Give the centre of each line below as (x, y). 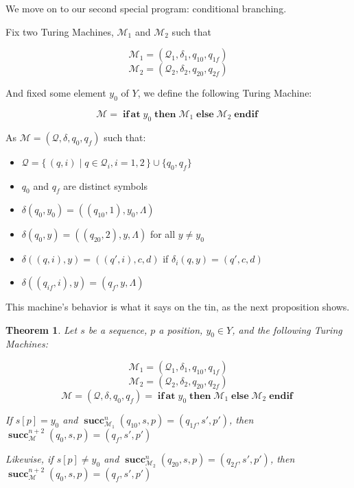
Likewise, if (29, 458)
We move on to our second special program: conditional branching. (146, 8)
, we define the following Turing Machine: (225, 93)
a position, (181, 329)
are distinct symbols (105, 185)
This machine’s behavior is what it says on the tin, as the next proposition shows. (178, 306)
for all (163, 234)
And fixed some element (56, 93)
